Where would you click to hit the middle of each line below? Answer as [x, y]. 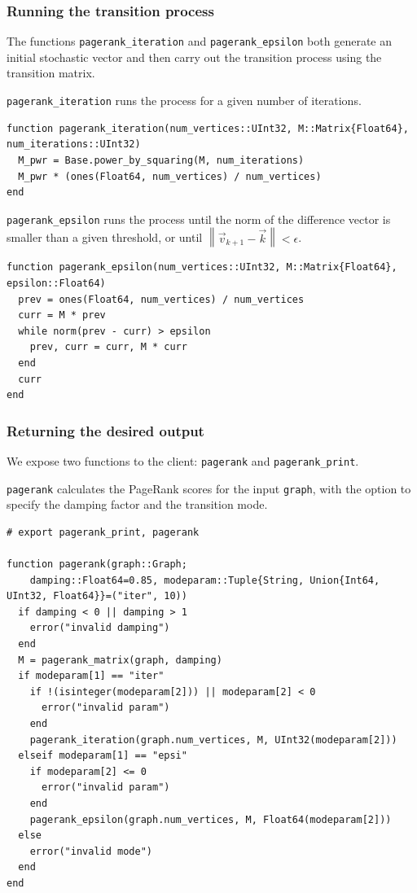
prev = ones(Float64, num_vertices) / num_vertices [161, 299]
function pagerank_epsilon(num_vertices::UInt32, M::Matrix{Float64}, [202, 267]
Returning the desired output [105, 430]
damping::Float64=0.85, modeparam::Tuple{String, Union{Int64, [205, 580]
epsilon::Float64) [56, 283]
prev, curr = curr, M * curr [108, 347]
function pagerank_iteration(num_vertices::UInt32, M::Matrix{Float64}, [208, 128]
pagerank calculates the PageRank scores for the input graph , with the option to [209, 488]
